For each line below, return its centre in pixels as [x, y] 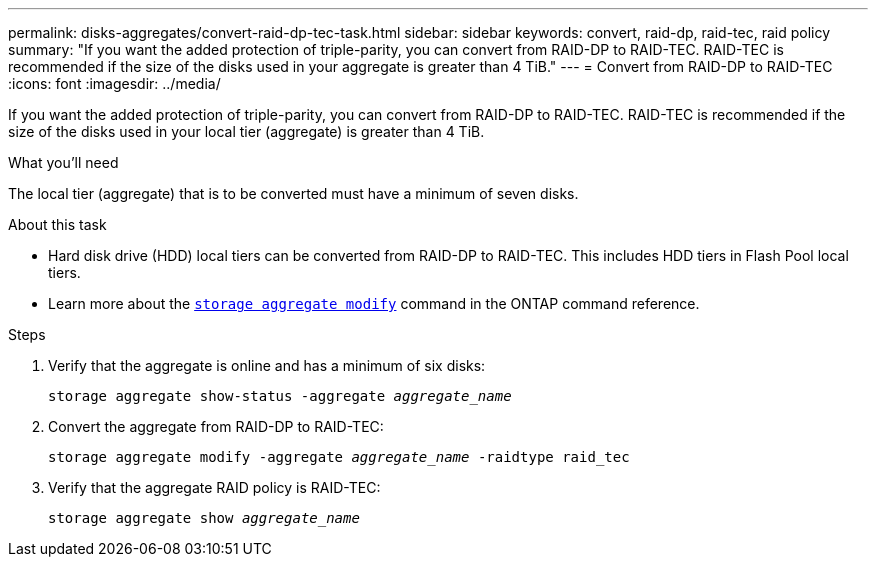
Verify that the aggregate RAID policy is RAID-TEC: [214, 487]
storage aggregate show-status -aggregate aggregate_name [280, 396]
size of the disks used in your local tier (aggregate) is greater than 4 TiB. [246, 131]
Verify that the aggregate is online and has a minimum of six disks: [267, 365]
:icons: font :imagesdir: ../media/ [114, 83]
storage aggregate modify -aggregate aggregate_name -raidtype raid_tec [339, 457]
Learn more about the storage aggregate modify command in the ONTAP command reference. [374, 303]
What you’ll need [63, 162]
